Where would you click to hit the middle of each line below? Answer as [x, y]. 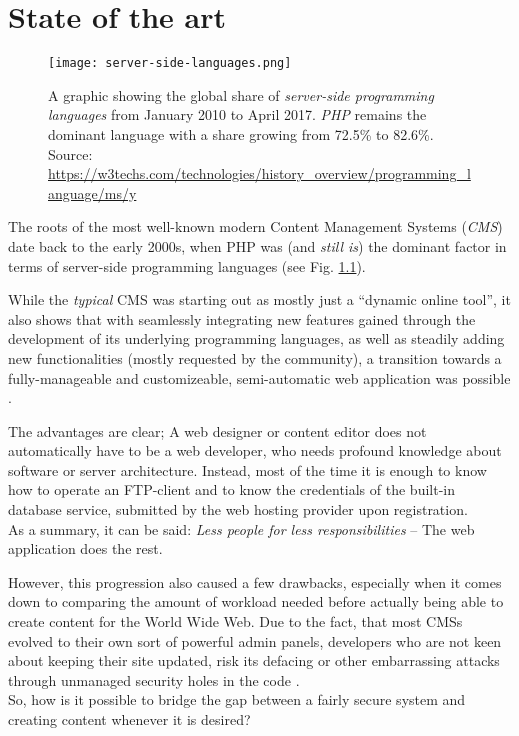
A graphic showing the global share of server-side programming [241, 94]
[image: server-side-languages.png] [170, 63]
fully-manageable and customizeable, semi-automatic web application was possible [259, 377]
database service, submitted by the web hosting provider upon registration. [238, 509]
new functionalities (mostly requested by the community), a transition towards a [255, 357]
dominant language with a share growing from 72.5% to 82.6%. [241, 133]
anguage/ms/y [92, 192]
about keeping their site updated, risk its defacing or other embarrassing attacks [254, 660]
